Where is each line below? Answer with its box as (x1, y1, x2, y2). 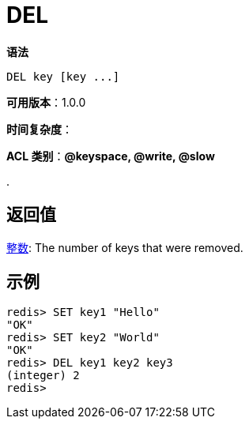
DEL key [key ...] (6, 70, 120, 83)
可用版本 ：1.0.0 (6, 95, 86, 109)
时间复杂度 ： (6, 122, 73, 136)
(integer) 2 (6, 369, 80, 382)
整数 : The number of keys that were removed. (6, 240, 243, 254)
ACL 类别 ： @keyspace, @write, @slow (6, 149, 215, 163)
